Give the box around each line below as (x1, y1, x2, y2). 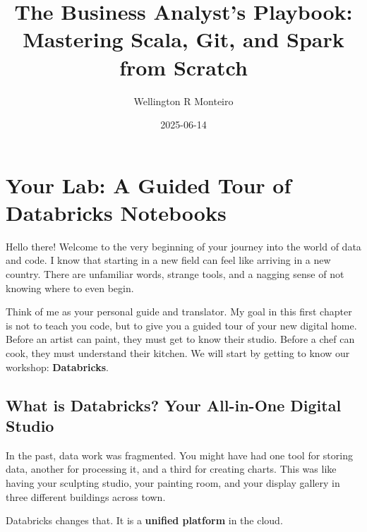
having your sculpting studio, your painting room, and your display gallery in (6, 475, 340, 490)
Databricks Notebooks (6, 198, 227, 226)
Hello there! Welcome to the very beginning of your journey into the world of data (6, 238, 361, 253)
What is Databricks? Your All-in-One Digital (6, 394, 342, 416)
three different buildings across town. (6, 489, 166, 504)
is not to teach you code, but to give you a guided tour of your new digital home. (6, 318, 357, 332)
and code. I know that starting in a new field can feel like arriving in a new (6, 253, 331, 267)
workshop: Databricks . (6, 359, 109, 374)
